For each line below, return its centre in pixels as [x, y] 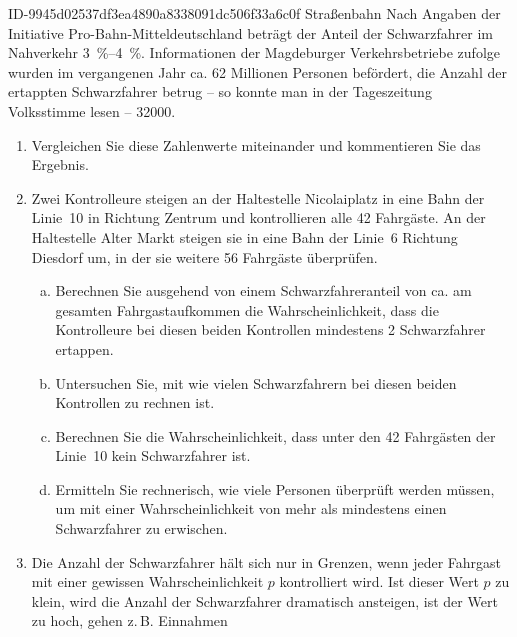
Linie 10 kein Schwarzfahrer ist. [153, 455]
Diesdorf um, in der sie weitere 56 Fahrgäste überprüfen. [204, 256]
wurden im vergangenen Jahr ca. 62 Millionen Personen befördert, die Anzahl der [257, 71]
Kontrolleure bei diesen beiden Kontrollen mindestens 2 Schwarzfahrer [270, 329]
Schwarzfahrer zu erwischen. [141, 528]
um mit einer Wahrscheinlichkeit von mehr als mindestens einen [251, 508]
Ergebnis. [60, 164]
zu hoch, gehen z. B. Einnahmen [129, 620]
